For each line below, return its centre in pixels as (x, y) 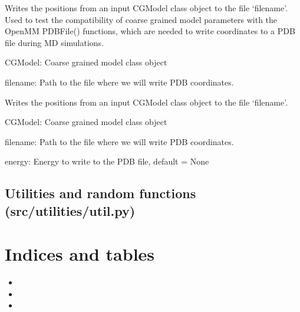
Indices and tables (80, 254)
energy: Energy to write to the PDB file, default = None (107, 161)
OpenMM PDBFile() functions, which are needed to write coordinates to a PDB (150, 31)
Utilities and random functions (100, 193)
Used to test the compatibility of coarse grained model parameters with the (141, 19)
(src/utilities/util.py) (70, 210)
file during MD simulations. (55, 42)
